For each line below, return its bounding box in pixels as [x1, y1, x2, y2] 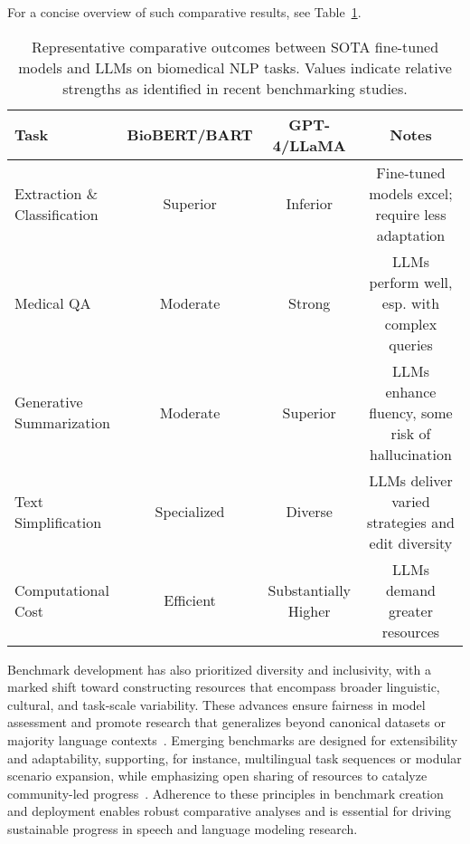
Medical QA [14, 292, 91, 313]
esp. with [381, 292, 440, 313]
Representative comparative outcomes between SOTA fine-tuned [31, 35, 439, 57]
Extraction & [14, 182, 99, 204]
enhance [385, 380, 437, 402]
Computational [14, 579, 109, 600]
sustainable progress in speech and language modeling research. [7, 819, 358, 838]
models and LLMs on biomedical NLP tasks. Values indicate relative [18, 56, 452, 78]
